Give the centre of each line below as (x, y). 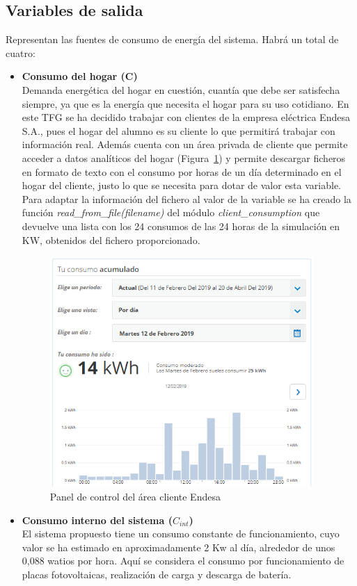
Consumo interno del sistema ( (97, 520)
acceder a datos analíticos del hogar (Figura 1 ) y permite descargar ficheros (184, 157)
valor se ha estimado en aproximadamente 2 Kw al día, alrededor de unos (178, 547)
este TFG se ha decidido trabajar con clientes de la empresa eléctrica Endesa (186, 117)
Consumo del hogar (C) (80, 76)
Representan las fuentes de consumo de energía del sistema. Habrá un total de (172, 39)
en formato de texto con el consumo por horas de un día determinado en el (182, 171)
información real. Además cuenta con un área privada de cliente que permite (185, 144)
